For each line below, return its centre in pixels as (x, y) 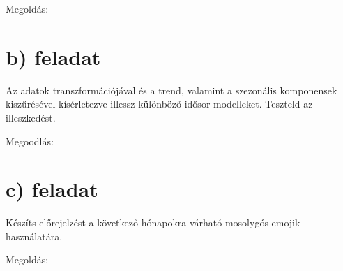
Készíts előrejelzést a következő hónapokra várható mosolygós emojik (153, 222)
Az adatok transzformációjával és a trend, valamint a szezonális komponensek (171, 90)
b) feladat (53, 56)
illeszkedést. (31, 117)
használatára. (34, 236)
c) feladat (52, 189)
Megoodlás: (30, 141)
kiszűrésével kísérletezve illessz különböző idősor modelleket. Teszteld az (159, 104)
